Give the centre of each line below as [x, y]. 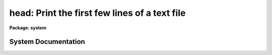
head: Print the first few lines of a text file [97, 13]
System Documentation [47, 42]
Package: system [28, 28]
